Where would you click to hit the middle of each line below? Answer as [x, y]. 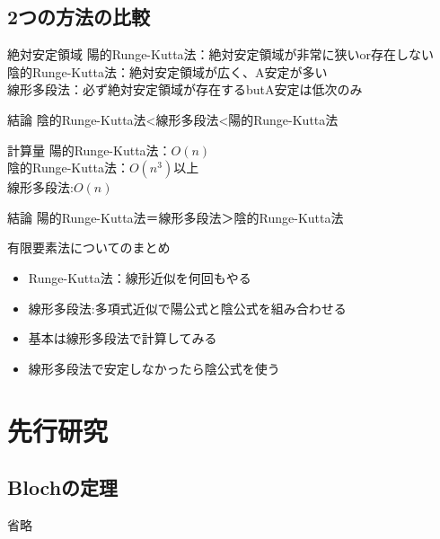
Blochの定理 [63, 487]
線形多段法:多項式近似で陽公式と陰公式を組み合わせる [187, 308]
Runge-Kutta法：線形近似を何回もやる [140, 277]
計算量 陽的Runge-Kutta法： [89, 150]
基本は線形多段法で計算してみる [123, 338]
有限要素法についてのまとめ [89, 247]
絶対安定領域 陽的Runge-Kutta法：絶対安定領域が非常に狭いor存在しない [221, 54]
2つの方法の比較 [79, 17]
